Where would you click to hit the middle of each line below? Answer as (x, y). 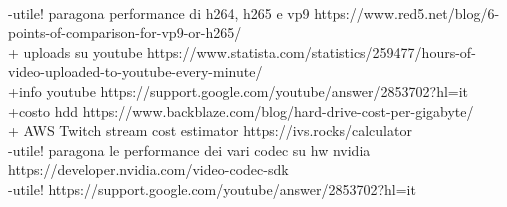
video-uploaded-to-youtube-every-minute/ (135, 71)
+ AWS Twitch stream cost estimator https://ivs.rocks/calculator (210, 130)
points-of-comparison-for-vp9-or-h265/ (125, 32)
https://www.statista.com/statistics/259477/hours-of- (311, 51)
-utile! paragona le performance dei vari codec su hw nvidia (189, 149)
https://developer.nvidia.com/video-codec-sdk (148, 169)
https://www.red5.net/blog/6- (407, 12)
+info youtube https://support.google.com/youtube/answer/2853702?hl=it (238, 90)
